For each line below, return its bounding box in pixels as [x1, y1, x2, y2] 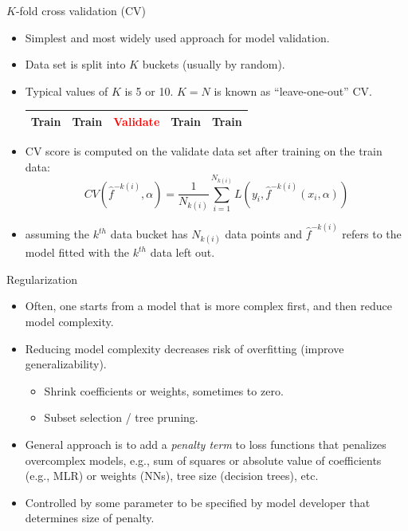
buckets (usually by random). [142, 56, 285, 73]
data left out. [150, 244, 215, 261]
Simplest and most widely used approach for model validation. [25, 29, 330, 45]
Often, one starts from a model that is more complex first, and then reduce [25, 297, 392, 314]
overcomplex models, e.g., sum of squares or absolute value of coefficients [25, 451, 382, 468]
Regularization [6, 270, 77, 287]
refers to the [342, 226, 402, 242]
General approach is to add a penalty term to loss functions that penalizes [25, 435, 386, 452]
